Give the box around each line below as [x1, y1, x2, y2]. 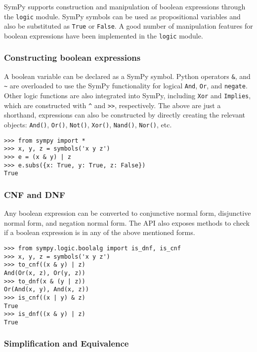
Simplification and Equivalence [4, 337, 129, 350]
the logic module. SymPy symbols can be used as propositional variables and [4, 11, 241, 21]
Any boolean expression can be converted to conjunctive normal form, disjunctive [4, 208, 251, 218]
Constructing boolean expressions [4, 51, 141, 64]
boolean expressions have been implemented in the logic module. [4, 30, 203, 40]
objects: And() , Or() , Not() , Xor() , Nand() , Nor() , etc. [4, 119, 172, 129]
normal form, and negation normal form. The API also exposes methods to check [4, 217, 250, 228]
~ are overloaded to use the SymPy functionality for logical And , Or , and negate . [4, 80, 248, 91]
